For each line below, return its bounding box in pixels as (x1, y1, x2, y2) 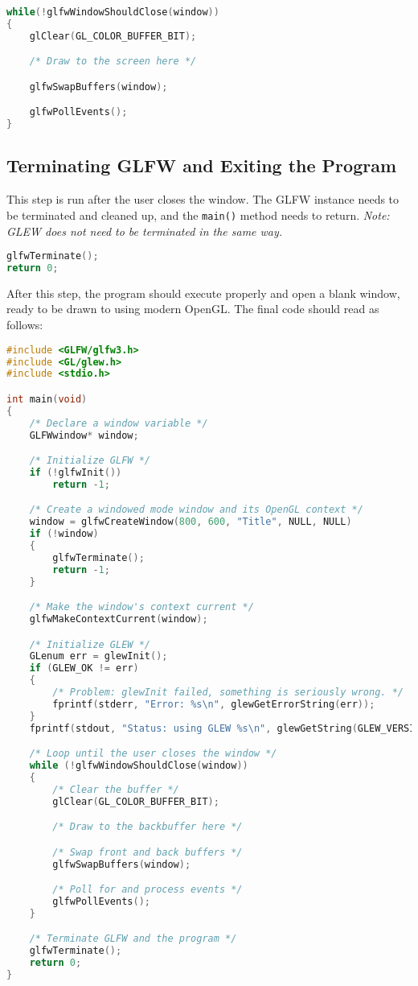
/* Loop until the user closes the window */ (29, 748, 277, 760)
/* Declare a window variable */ (29, 417, 208, 429)
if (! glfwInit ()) (29, 466, 122, 478)
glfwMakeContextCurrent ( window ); (29, 613, 208, 625)
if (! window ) (29, 528, 99, 540)
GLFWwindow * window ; (29, 429, 139, 441)
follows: (6, 316, 43, 333)
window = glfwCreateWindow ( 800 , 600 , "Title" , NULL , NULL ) (29, 516, 352, 528)
